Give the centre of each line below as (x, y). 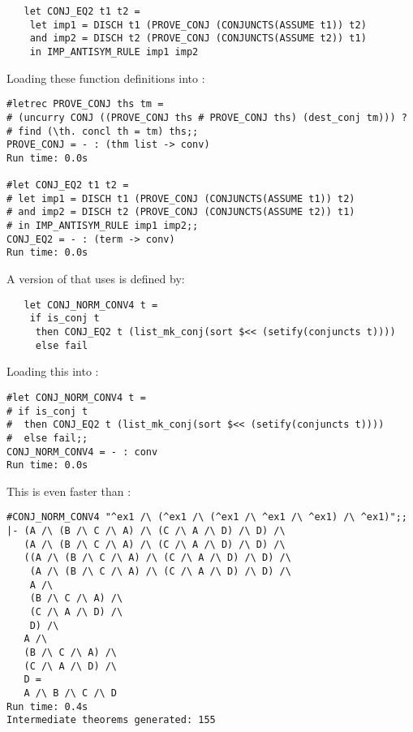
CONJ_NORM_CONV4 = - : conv (82, 452)
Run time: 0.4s (47, 706)
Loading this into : (53, 371)
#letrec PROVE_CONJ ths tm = (85, 104)
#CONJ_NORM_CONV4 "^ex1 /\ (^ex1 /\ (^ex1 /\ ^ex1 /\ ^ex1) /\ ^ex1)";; (207, 517)
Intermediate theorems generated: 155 (111, 720)
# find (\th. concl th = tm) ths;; (103, 131)
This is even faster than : (69, 491)
